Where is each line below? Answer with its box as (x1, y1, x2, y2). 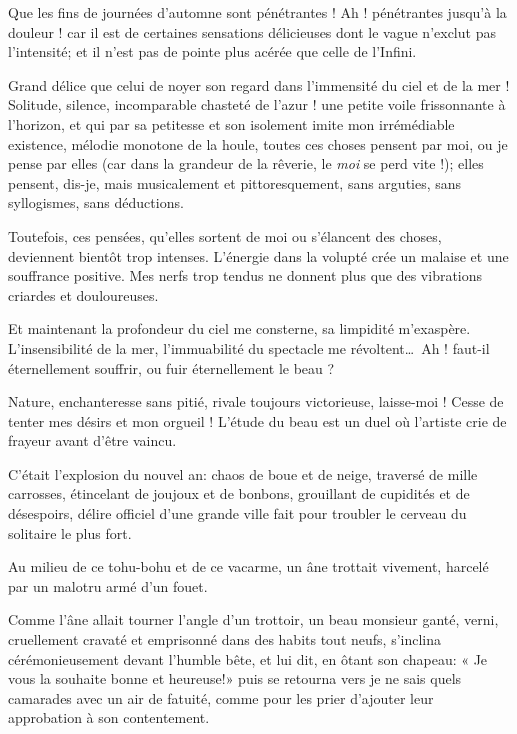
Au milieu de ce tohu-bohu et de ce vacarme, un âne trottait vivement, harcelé (8, 556, 489, 577)
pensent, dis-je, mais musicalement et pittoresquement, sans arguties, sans (8, 172, 462, 193)
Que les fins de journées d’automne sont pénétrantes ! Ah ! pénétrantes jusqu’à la (8, 2, 507, 22)
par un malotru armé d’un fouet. (8, 575, 208, 596)
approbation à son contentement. (8, 707, 210, 728)
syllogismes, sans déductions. (8, 192, 184, 213)
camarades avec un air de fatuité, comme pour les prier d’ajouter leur (8, 687, 434, 708)
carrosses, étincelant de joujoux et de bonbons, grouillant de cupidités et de (8, 483, 470, 504)
